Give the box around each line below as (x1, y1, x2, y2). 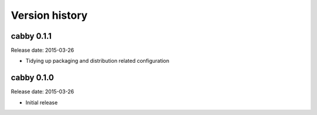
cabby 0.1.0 (11, 73, 54, 83)
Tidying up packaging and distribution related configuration (25, 58, 170, 65)
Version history (11, 9, 88, 22)
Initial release (25, 99, 58, 106)
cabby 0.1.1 (11, 31, 52, 41)
